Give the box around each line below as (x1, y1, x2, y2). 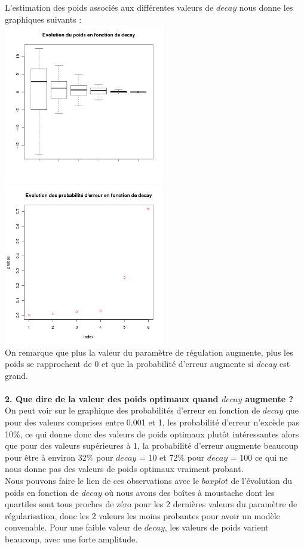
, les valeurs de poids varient (164, 521, 269, 533)
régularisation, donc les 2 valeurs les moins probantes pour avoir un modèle (5, 509, 280, 522)
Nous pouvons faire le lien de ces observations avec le (5, 474, 199, 487)
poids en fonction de (5, 486, 79, 498)
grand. (5, 369, 28, 381)
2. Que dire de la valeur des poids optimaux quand (5, 392, 219, 405)
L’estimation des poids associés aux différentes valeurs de (5, 1, 214, 13)
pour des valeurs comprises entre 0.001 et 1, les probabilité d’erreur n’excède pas (5, 416, 300, 428)
